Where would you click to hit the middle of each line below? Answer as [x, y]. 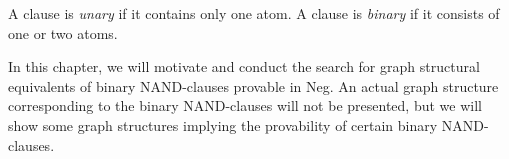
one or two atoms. [63, 32]
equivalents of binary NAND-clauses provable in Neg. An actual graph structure [253, 85]
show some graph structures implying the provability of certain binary [223, 124]
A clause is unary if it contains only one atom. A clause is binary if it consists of [254, 13]
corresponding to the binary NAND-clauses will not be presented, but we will [245, 105]
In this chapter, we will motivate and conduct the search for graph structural [244, 66]
